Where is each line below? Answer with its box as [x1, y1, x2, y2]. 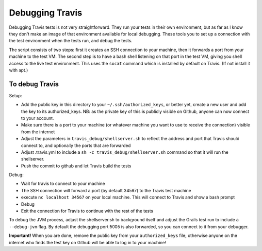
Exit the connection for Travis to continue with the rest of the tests [21, 208, 153, 214]
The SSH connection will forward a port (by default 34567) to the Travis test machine [21, 187, 192, 193]
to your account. [21, 115, 54, 121]
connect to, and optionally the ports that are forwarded [21, 143, 131, 148]
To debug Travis [9, 80, 59, 88]
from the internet [21, 129, 55, 135]
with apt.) [9, 67, 28, 73]
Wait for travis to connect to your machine [21, 180, 105, 187]
